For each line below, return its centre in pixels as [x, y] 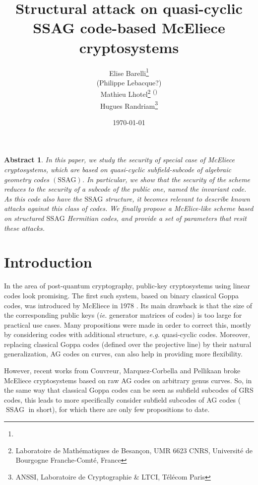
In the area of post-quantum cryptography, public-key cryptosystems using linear [127, 286]
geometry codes [27, 179]
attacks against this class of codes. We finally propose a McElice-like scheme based [129, 208]
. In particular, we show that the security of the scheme [166, 179]
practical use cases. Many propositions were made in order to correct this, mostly [128, 324]
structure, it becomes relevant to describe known [178, 198]
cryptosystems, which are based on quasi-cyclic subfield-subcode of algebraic [118, 170]
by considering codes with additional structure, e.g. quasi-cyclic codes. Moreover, [127, 334]
